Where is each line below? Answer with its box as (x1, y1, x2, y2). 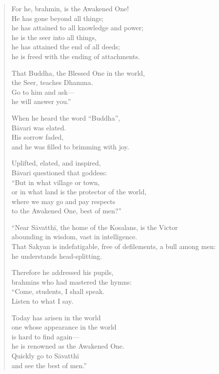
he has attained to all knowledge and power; (11, 22, 144, 33)
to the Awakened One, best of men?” (11, 206, 122, 216)
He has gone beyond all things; (11, 13, 104, 23)
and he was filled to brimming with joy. (11, 141, 129, 151)
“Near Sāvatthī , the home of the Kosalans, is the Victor (11, 222, 178, 232)
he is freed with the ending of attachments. (11, 51, 140, 61)
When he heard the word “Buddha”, (11, 112, 120, 123)
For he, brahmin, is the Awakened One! (11, 3, 129, 13)
